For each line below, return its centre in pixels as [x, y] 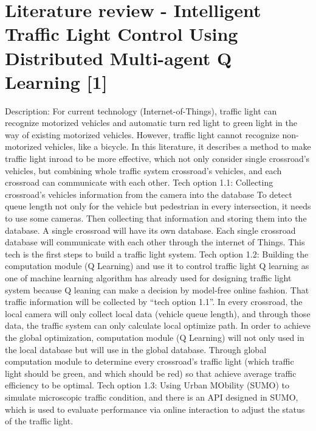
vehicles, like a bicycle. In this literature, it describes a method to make [178, 146]
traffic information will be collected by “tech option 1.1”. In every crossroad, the [154, 302]
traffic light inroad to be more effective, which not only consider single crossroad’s [157, 159]
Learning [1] [56, 81]
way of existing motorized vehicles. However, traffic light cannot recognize [142, 134]
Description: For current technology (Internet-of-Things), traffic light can [141, 110]
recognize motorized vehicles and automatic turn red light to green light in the [151, 123]
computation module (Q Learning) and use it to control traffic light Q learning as [157, 266]
